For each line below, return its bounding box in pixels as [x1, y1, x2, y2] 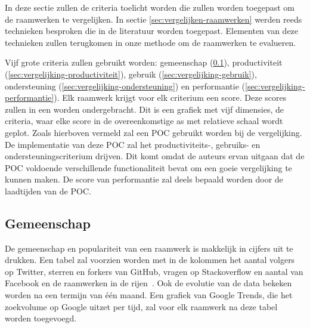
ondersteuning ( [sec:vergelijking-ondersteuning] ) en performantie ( [5, 79, 245, 92]
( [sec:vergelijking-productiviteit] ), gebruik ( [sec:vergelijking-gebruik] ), [5, 67, 257, 80]
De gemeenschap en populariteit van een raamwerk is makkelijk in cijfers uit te [5, 242, 293, 254]
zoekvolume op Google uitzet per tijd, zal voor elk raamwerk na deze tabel [5, 300, 278, 312]
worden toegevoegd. [5, 312, 77, 324]
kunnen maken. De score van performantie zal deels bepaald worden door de [5, 173, 283, 185]
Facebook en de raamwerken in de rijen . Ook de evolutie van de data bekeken [5, 277, 292, 289]
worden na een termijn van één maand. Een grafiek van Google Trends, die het [5, 289, 293, 301]
